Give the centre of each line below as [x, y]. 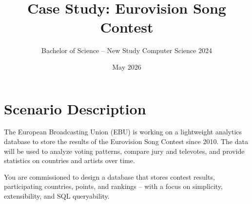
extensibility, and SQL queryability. [57, 196]
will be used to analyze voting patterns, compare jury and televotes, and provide [124, 151]
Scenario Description [75, 108]
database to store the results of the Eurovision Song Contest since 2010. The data [126, 141]
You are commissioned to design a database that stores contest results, [109, 176]
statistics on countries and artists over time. [69, 160]
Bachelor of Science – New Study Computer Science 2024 [127, 50]
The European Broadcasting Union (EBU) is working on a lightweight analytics [123, 132]
